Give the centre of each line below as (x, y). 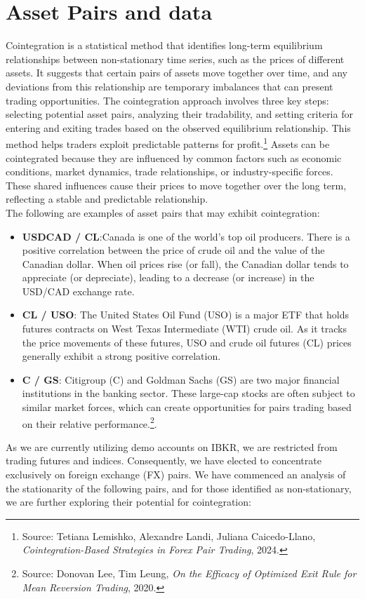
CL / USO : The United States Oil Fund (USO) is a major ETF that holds (186, 315)
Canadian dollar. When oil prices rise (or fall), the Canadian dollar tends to (185, 263)
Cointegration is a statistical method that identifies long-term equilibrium (164, 45)
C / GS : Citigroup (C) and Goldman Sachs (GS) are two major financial (181, 379)
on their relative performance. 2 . (89, 422)
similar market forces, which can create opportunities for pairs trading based (187, 407)
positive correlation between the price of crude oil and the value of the (173, 250)
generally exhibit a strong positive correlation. (121, 356)
